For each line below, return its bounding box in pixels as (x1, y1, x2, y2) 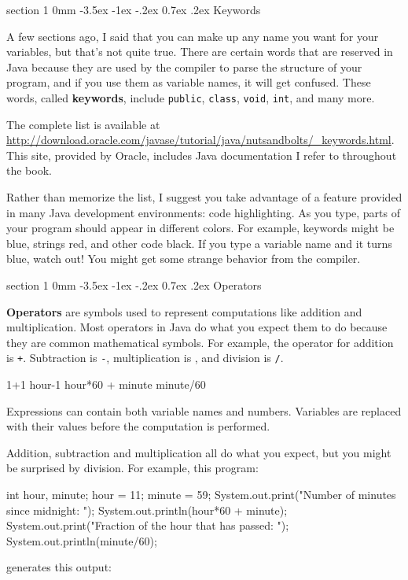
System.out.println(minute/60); (6, 532, 157, 549)
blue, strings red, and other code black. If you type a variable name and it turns (6, 235, 392, 251)
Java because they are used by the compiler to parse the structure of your (6, 58, 362, 75)
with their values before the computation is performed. (6, 418, 270, 434)
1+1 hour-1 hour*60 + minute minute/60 (6, 376, 206, 392)
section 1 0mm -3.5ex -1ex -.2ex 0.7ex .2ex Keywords (6, 2, 261, 17)
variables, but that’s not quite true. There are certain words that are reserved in (6, 43, 393, 60)
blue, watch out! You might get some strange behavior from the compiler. (6, 250, 361, 267)
